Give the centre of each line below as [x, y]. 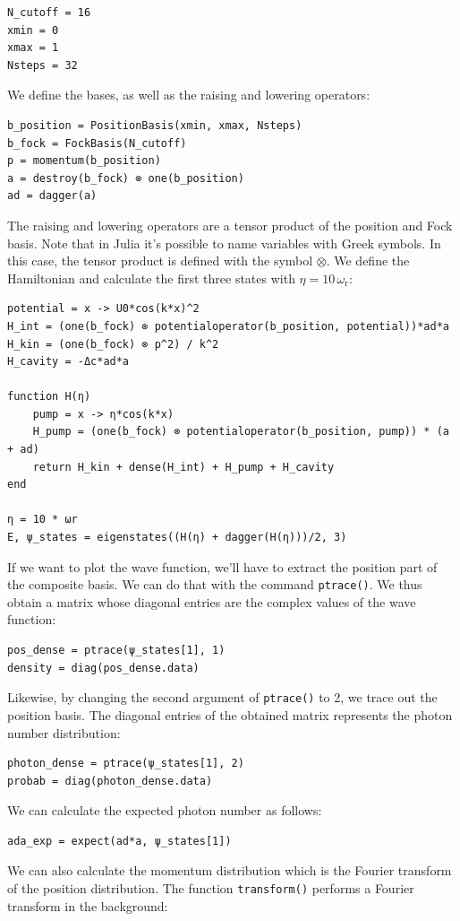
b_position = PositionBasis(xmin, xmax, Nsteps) [155, 125]
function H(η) [49, 397]
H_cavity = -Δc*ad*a [68, 362]
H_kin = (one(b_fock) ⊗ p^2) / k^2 [113, 344]
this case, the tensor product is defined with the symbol [160, 261]
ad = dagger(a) [52, 196]
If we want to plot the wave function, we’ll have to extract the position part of [222, 566]
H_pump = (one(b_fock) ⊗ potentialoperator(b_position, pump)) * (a [241, 432]
